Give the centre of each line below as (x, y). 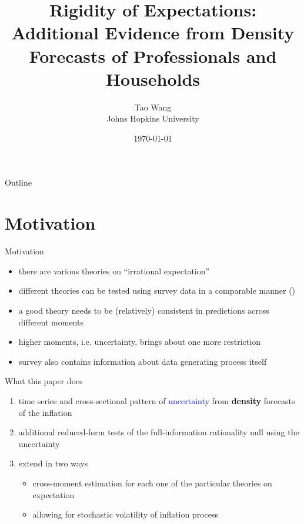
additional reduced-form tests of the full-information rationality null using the (159, 432)
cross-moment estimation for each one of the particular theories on (152, 483)
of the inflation (45, 412)
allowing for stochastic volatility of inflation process (125, 514)
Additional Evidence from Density (153, 33)
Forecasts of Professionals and (153, 56)
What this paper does (44, 381)
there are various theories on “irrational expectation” (114, 271)
